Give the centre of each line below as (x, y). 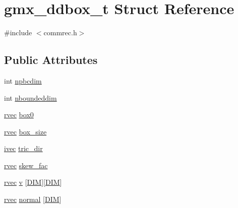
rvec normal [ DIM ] (33, 199)
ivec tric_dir (23, 148)
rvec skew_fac (26, 165)
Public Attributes (51, 60)
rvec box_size (25, 131)
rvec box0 (19, 115)
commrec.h (60, 32)
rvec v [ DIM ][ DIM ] (33, 182)
